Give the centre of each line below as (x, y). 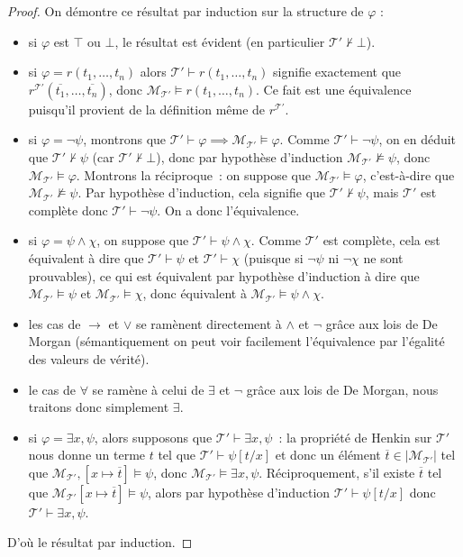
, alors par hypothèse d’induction (239, 492)
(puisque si (273, 257)
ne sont (383, 257)
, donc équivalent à (195, 293)
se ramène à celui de (148, 389)
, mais (382, 192)
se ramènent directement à (209, 323)
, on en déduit (418, 139)
